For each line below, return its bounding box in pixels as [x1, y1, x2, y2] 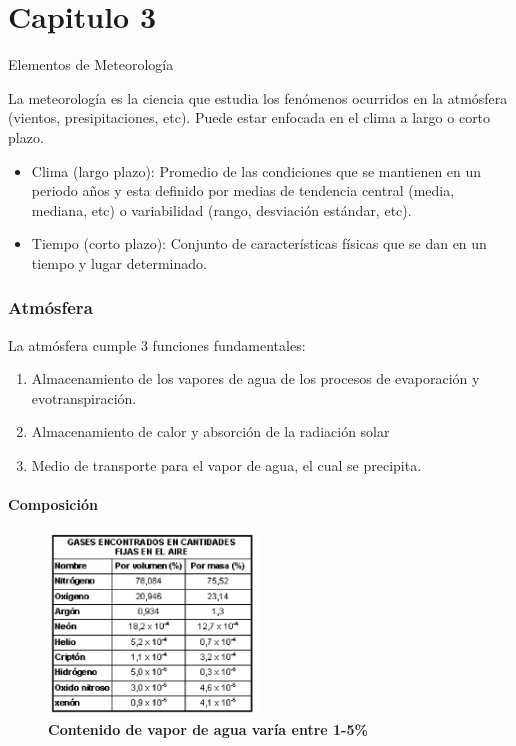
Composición [8, 494, 98, 515]
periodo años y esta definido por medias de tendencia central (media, [31, 180, 455, 201]
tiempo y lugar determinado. [31, 252, 207, 273]
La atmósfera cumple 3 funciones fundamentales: [8, 334, 306, 355]
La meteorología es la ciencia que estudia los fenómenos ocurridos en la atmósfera [8, 87, 508, 108]
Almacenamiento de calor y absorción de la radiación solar [31, 421, 390, 442]
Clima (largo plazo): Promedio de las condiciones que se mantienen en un [31, 160, 482, 181]
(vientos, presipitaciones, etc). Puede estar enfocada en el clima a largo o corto [8, 107, 491, 128]
